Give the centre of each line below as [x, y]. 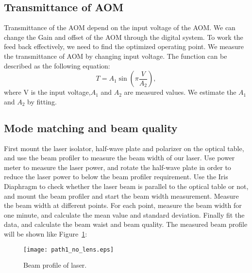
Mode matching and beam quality [91, 128]
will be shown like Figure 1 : [46, 233]
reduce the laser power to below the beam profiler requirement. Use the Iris [116, 177]
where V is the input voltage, [47, 92]
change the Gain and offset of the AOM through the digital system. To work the [124, 37]
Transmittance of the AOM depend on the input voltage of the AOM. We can [120, 27]
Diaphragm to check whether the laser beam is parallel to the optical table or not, [126, 186]
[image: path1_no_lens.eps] [69, 249]
